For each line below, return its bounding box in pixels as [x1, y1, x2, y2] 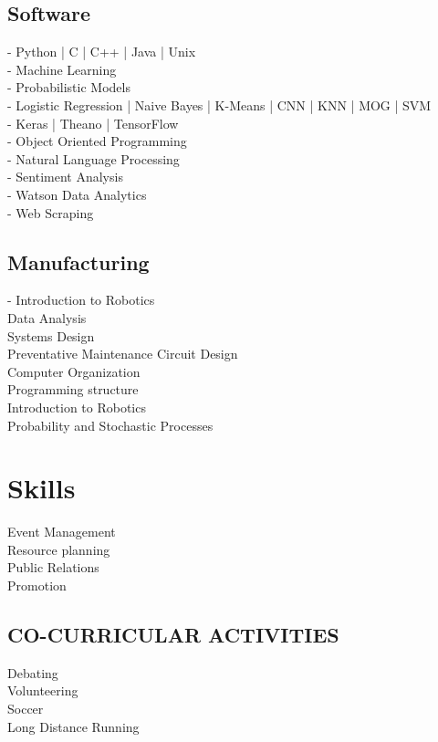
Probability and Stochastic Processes [7, 415, 214, 434]
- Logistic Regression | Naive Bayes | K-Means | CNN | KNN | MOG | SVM [7, 95, 432, 114]
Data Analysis [7, 308, 87, 327]
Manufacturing [7, 247, 150, 276]
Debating [7, 663, 58, 682]
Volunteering [7, 681, 78, 700]
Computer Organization [7, 361, 141, 381]
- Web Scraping [7, 203, 94, 222]
